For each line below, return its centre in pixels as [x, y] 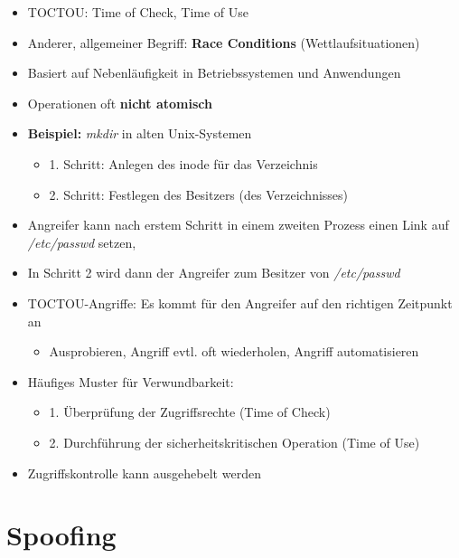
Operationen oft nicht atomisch [120, 103]
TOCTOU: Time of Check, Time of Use [138, 12]
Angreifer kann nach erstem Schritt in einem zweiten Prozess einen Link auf [238, 225]
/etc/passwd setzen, [82, 242]
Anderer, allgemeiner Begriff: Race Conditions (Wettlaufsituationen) [224, 42]
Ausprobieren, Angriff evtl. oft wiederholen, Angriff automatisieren [234, 351]
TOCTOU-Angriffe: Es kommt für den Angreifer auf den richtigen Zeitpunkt [240, 303]
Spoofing [61, 535]
